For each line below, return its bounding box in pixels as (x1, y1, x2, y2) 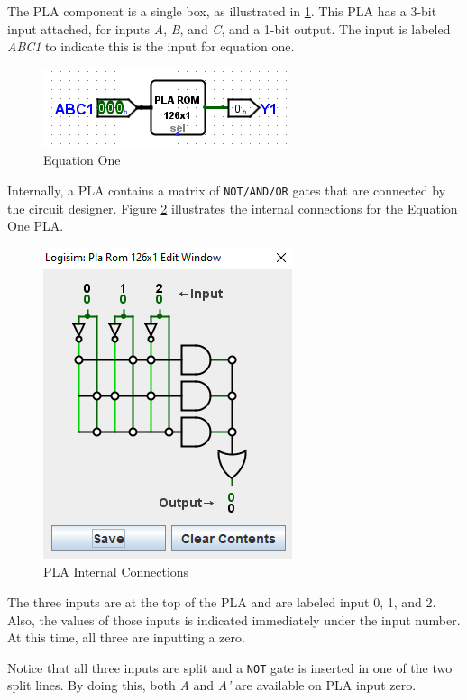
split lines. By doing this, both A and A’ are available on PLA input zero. (7, 676, 417, 695)
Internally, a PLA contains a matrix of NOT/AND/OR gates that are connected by (7, 180, 446, 199)
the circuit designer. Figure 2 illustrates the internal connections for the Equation (7, 198, 458, 217)
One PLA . (7, 216, 64, 235)
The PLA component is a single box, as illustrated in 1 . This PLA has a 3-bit (7, 2, 437, 20)
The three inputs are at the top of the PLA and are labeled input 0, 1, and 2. (7, 593, 436, 611)
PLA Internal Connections (43, 562, 189, 581)
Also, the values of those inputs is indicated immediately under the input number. (7, 610, 461, 629)
